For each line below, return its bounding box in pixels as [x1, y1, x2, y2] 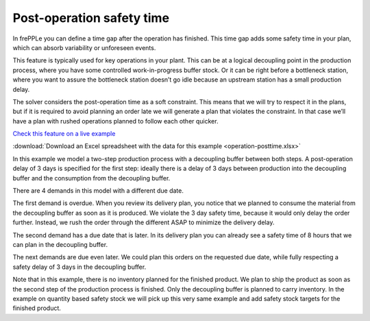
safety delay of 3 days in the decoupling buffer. [12, 263, 147, 271]
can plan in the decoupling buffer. [12, 240, 108, 248]
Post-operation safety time [12, 10, 170, 25]
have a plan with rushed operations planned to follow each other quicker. [12, 117, 219, 125]
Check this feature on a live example [12, 130, 116, 138]
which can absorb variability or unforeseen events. [12, 43, 156, 51]
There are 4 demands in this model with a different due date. [12, 187, 184, 195]
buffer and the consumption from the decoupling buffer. [12, 174, 171, 182]
